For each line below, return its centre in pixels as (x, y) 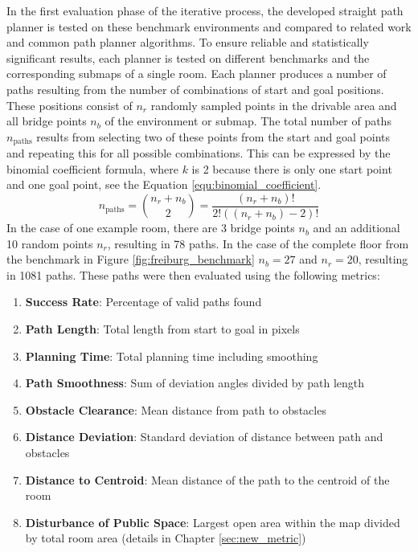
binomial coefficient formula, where (92, 168)
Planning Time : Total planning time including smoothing (172, 356)
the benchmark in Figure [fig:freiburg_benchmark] (131, 259)
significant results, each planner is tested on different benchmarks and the (188, 57)
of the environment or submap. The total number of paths (248, 121)
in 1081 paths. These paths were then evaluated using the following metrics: (193, 274)
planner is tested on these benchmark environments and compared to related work (209, 26)
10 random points (50, 243)
